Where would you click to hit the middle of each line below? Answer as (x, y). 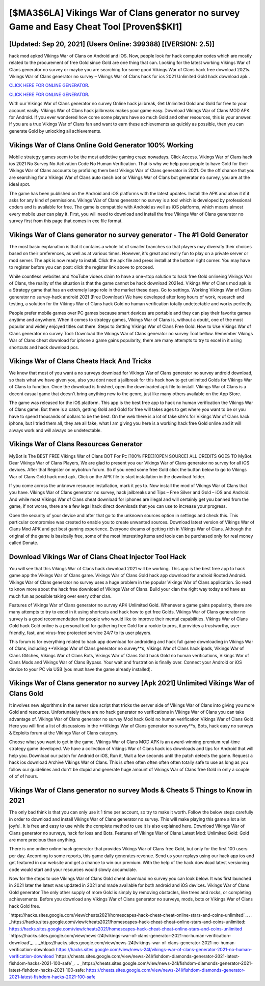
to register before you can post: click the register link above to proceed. (81, 267)
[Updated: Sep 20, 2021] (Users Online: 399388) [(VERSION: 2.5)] (112, 44)
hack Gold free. (25, 906)
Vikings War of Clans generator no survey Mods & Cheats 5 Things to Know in (131, 790)
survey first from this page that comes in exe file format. (66, 221)
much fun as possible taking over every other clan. (60, 596)
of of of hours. (24, 776)
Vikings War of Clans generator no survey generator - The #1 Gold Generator (129, 235)
